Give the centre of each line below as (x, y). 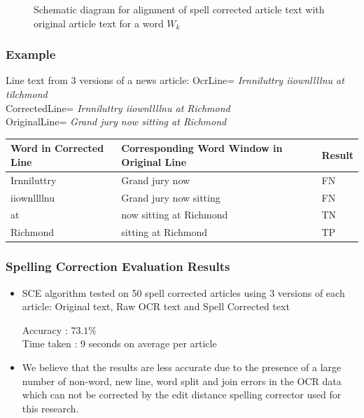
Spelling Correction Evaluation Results (118, 266)
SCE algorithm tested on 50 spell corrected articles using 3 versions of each (183, 292)
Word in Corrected (57, 148)
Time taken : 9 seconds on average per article (119, 343)
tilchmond (27, 94)
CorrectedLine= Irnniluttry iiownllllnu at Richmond (118, 107)
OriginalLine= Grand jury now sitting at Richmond (116, 121)
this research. (50, 408)
